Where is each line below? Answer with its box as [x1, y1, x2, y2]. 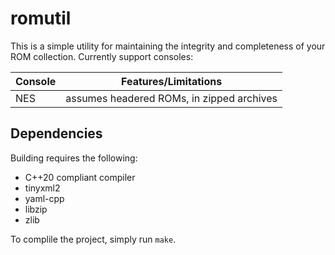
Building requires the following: [10, 152, 138, 164]
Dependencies [10, 125, 103, 142]
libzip [24, 203, 48, 215]
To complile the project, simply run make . [10, 233, 177, 245]
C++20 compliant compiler [24, 171, 136, 183]
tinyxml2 [24, 182, 61, 194]
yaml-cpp [24, 192, 65, 204]
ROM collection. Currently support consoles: [10, 50, 194, 62]
